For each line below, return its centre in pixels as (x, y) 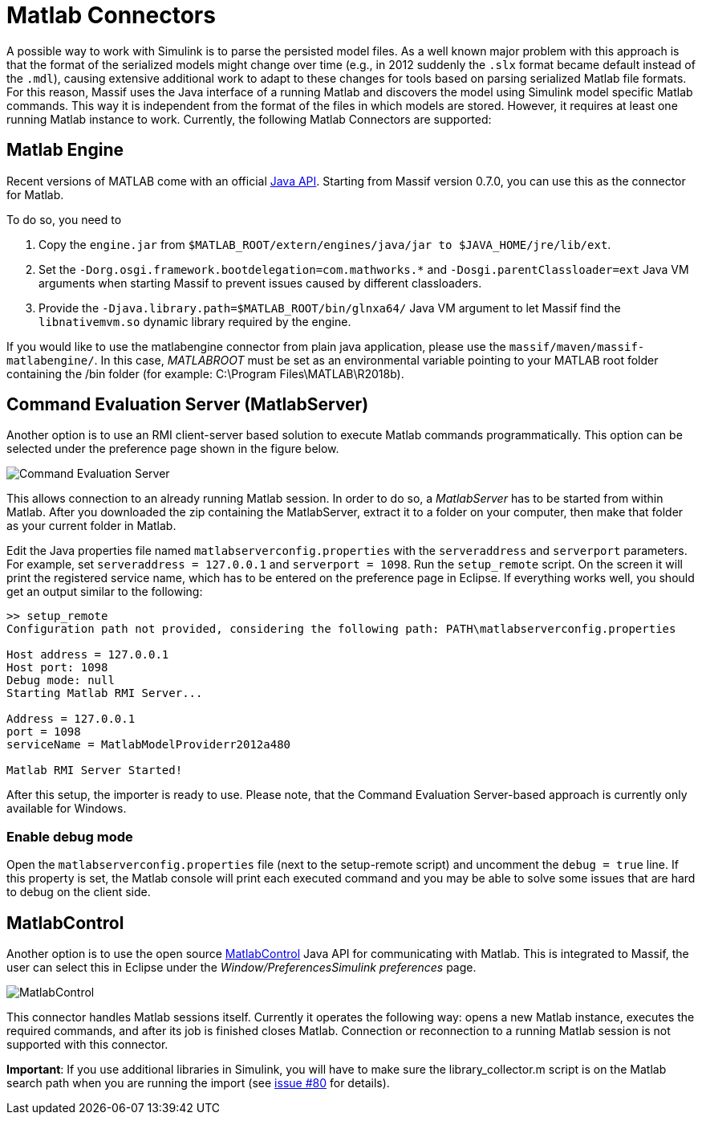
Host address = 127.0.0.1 (88, 655)
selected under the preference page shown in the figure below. (173, 449)
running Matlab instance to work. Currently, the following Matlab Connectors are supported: (249, 119)
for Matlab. (35, 194)
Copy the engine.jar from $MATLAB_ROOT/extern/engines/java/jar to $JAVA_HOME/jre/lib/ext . (325, 244)
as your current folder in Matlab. (91, 526)
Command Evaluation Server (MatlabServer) (188, 405)
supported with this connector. (87, 1045)
